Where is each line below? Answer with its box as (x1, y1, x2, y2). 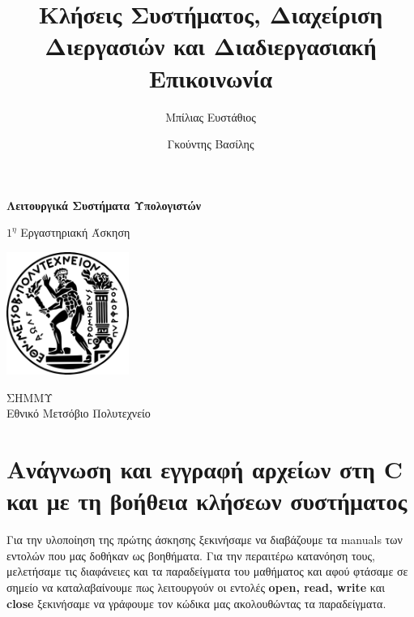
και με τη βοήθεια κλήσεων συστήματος (6, 484, 408, 517)
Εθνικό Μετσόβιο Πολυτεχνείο (6, 405, 151, 422)
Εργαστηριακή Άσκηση (20, 224, 130, 241)
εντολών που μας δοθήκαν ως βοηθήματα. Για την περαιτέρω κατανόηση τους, (6, 546, 375, 563)
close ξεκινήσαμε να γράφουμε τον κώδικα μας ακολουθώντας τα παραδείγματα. (6, 594, 386, 611)
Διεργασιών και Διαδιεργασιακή (45, 29, 377, 62)
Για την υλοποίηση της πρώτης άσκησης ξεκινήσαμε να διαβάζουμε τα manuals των (6, 531, 403, 548)
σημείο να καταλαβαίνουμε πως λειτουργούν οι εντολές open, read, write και (6, 578, 385, 595)
